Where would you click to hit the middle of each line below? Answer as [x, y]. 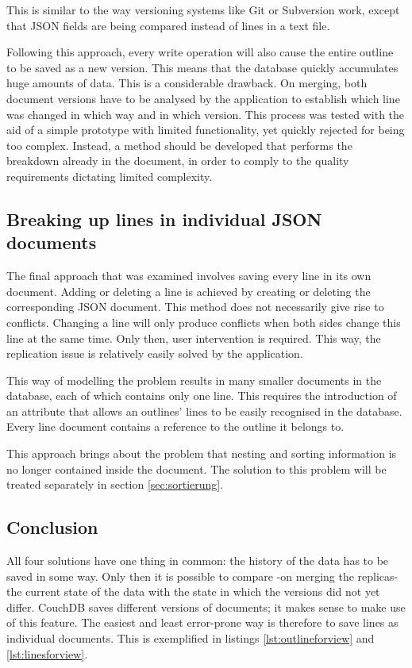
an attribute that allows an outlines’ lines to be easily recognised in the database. [204, 411]
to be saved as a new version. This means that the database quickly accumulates [202, 67]
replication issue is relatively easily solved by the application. [155, 353]
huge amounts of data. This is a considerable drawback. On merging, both [187, 83]
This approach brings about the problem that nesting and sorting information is [202, 453]
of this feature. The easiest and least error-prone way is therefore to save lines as [202, 622]
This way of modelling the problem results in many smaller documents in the [194, 380]
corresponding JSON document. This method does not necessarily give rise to [195, 307]
